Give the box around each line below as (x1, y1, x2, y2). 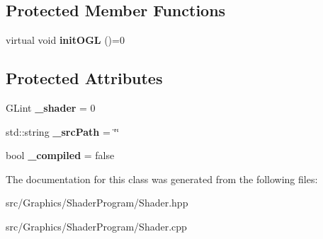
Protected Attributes (6, 67, 163, 89)
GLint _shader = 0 (6, 100, 96, 115)
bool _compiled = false (6, 148, 115, 163)
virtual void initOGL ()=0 (6, 33, 125, 47)
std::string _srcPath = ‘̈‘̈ (6, 124, 120, 139)
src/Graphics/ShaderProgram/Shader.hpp (6, 195, 188, 210)
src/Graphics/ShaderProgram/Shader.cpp (6, 218, 187, 233)
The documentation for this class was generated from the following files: (6, 171, 318, 186)
